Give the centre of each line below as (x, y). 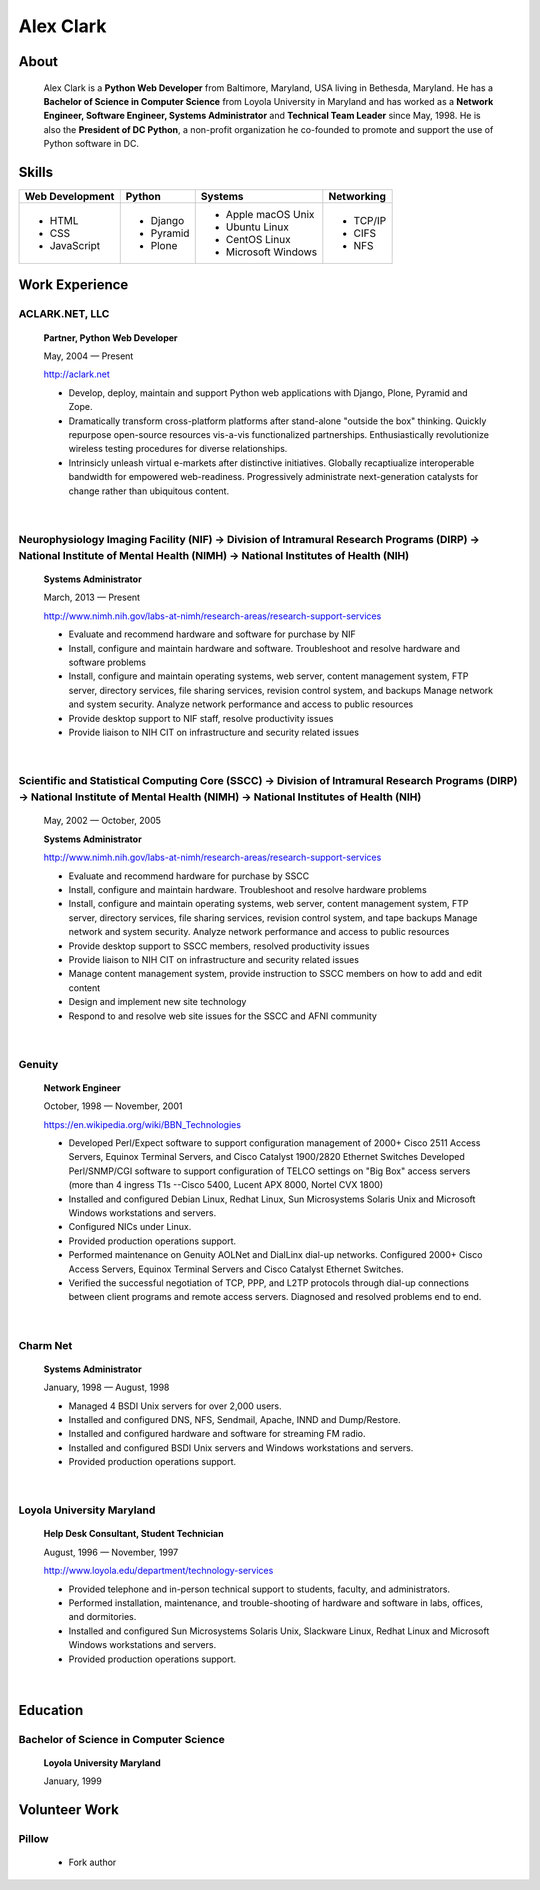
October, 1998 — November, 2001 (113, 1106)
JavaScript (75, 246)
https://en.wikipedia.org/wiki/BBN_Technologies (142, 1124)
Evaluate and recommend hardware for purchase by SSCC (189, 876)
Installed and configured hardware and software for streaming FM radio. (217, 1434)
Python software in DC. (91, 144)
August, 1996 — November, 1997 (111, 1552)
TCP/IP (370, 221)
